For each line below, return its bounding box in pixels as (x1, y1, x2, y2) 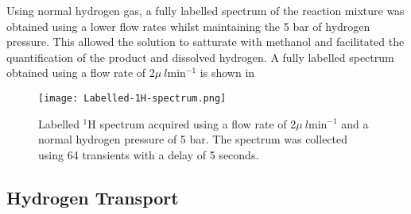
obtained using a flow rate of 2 (6, 64, 155, 81)
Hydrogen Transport (6, 185, 179, 209)
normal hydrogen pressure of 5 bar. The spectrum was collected (38, 131, 348, 147)
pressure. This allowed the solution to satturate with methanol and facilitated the (6, 33, 405, 50)
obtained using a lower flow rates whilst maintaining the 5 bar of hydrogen (6, 17, 370, 34)
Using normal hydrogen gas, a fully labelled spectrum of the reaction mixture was (6, 2, 405, 18)
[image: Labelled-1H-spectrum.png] (38, 92, 227, 104)
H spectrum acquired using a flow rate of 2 (87, 115, 297, 132)
